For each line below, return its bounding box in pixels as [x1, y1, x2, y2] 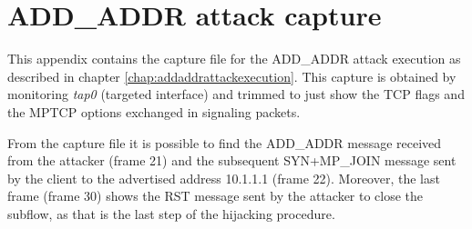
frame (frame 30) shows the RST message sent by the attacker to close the [7, 186, 424, 205]
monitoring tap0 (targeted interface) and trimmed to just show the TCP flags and [7, 85, 465, 104]
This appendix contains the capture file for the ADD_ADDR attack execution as [7, 49, 461, 68]
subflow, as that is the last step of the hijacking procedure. [7, 204, 335, 223]
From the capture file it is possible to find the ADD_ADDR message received [7, 133, 442, 152]
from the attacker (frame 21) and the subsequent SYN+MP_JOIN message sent [7, 151, 457, 170]
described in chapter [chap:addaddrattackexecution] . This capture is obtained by [7, 66, 457, 85]
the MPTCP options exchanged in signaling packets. [7, 102, 301, 121]
